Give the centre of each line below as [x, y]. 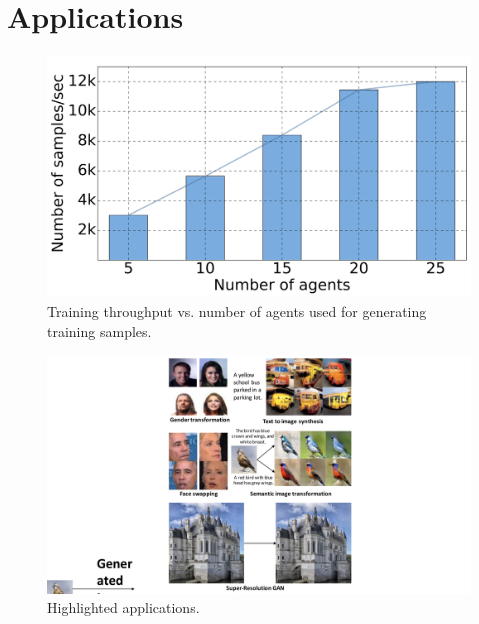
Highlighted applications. [123, 607]
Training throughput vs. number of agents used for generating [237, 310]
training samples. [99, 330]
